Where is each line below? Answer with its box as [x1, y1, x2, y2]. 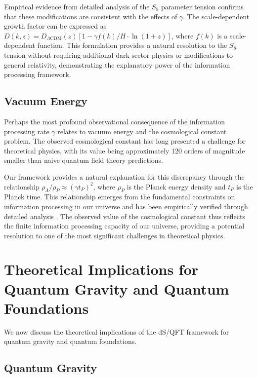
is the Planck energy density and [127, 181, 226, 191]
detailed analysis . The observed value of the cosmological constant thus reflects [4, 211, 245, 221]
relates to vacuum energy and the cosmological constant [57, 126, 227, 136]
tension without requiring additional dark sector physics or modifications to [4, 49, 233, 60]
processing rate [4, 126, 49, 136]
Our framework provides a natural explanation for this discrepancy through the [4, 171, 245, 182]
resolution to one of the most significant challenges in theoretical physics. [4, 230, 225, 240]
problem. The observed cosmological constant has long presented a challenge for [4, 136, 246, 146]
